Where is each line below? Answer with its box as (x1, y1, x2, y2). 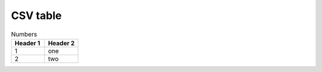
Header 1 (14, 39, 41, 47)
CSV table (11, 9, 62, 22)
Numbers (11, 30, 38, 38)
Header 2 (48, 39, 75, 47)
